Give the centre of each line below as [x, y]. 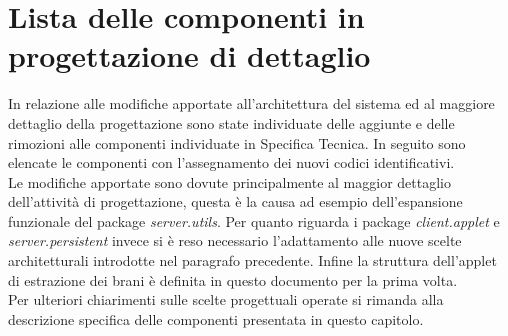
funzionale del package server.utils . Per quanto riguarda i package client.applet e [254, 220]
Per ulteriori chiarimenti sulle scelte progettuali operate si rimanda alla [226, 299]
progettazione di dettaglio [189, 55]
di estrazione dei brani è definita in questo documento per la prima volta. [233, 279]
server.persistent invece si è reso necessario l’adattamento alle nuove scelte [235, 240]
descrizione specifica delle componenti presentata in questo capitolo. [216, 318]
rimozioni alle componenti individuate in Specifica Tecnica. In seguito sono [237, 142]
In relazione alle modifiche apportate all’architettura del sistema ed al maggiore [251, 103]
